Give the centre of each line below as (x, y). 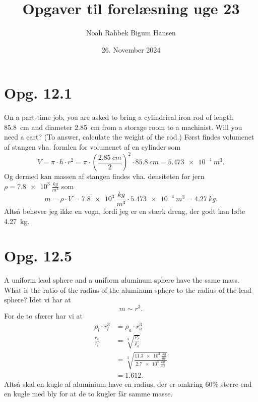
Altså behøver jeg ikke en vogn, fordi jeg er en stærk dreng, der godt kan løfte (125, 211)
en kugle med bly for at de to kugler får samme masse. (88, 394)
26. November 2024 (131, 49)
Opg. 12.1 (38, 93)
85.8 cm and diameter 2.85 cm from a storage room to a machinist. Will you (123, 127)
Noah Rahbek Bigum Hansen (131, 33)
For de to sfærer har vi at (43, 316)
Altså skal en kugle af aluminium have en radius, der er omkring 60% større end (128, 384)
